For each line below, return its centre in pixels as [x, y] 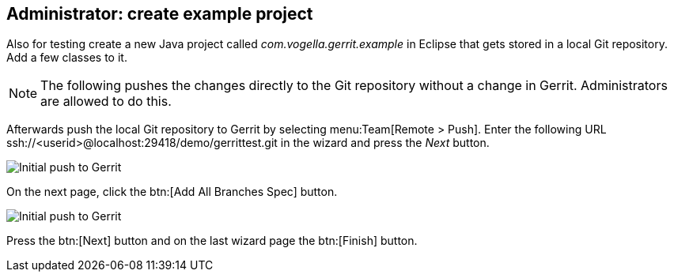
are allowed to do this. [106, 101]
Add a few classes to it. [67, 58]
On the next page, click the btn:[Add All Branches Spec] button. [172, 192]
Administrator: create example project [160, 14]
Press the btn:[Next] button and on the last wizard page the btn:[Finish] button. [212, 241]
